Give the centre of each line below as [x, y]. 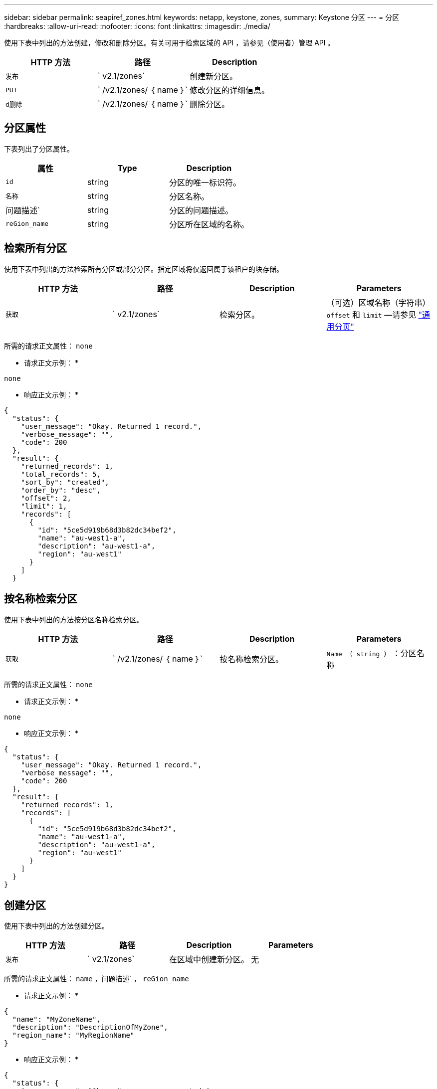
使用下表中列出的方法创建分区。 [56, 926]
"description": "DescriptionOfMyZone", [90, 1027]
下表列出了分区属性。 [39, 149]
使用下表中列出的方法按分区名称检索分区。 [74, 619]
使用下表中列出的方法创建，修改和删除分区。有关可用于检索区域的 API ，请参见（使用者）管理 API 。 [169, 43]
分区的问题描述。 [201, 210]
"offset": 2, [46, 498]
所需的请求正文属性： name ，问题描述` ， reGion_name [97, 979]
